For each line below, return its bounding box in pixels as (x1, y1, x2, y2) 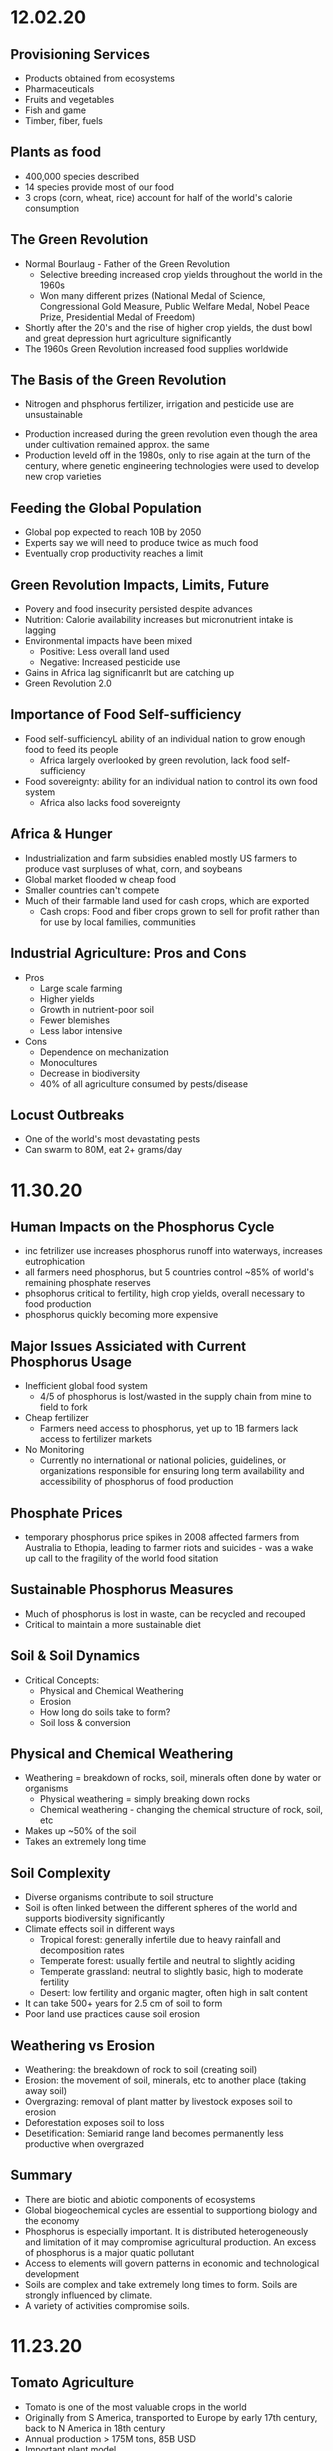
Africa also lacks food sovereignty (39, 796, 181, 808)
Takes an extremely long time (24, 1836, 147, 1848)
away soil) (24, 2085, 68, 2096)
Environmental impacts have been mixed (24, 635, 193, 647)
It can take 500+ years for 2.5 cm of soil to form (24, 1997, 223, 2010)
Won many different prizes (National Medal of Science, (39, 289, 266, 301)
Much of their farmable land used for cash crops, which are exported (24, 894, 310, 906)
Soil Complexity (10, 1864, 112, 1881)
